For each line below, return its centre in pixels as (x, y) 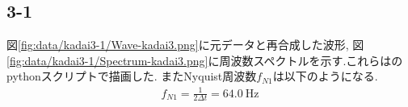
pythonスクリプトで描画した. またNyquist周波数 (132, 76)
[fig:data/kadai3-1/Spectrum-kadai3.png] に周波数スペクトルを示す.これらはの (205, 60)
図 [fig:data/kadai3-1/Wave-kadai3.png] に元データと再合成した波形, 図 (185, 45)
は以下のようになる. (325, 76)
